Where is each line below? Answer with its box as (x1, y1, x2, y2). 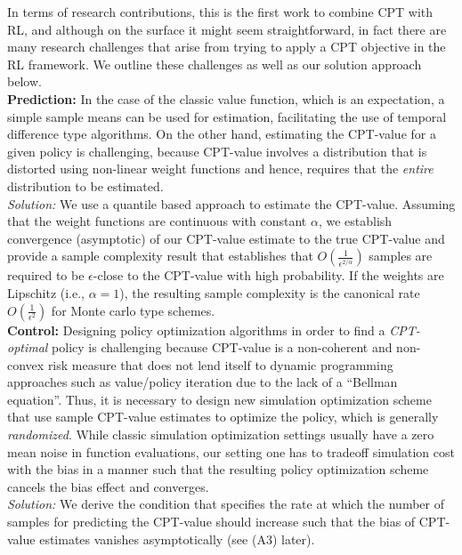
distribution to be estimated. (7, 176, 164, 195)
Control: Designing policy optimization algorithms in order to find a (7, 320, 385, 339)
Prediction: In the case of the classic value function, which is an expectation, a (7, 89, 445, 108)
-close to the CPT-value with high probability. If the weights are (93, 266, 444, 285)
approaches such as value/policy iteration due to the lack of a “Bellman (7, 373, 398, 391)
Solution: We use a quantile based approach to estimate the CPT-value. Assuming (7, 194, 456, 213)
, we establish (318, 212, 393, 230)
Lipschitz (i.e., (7, 283, 85, 302)
